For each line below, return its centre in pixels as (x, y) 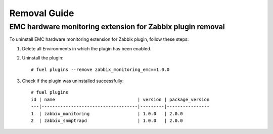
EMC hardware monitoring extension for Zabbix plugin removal (117, 27)
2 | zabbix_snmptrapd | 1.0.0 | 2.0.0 (107, 120)
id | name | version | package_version (120, 99)
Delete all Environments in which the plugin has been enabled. (87, 48)
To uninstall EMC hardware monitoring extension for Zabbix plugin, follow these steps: (99, 39)
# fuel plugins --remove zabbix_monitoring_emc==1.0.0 (100, 70)
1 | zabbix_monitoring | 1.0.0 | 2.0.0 (107, 114)
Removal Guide (42, 13)
